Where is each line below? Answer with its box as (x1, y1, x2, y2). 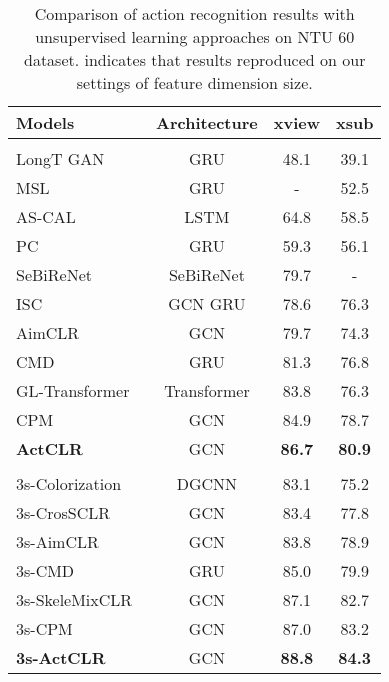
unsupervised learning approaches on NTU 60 (35, 25, 355, 48)
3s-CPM (16, 617, 73, 640)
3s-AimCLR (16, 530, 99, 553)
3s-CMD (16, 559, 75, 582)
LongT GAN (16, 147, 105, 170)
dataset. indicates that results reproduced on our (23, 48, 366, 71)
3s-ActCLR (16, 646, 106, 669)
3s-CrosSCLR (16, 501, 110, 524)
